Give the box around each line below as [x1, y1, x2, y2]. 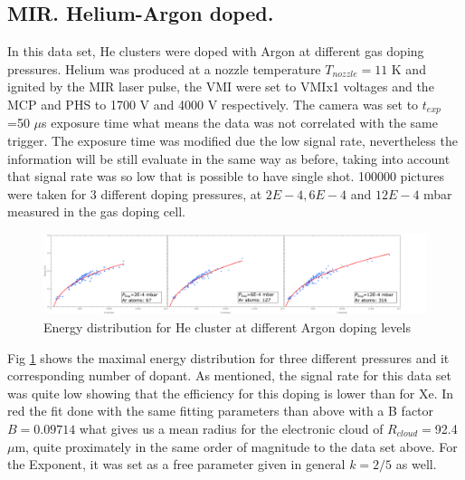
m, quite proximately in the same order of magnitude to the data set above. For [14, 437, 458, 456]
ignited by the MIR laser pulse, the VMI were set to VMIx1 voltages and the [7, 77, 434, 96]
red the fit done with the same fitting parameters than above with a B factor [7, 401, 434, 420]
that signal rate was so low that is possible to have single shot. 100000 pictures [7, 167, 444, 186]
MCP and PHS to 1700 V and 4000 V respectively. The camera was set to [7, 94, 419, 113]
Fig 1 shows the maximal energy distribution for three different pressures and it [7, 348, 450, 367]
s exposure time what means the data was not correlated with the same [42, 113, 438, 132]
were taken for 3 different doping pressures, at [7, 184, 262, 203]
